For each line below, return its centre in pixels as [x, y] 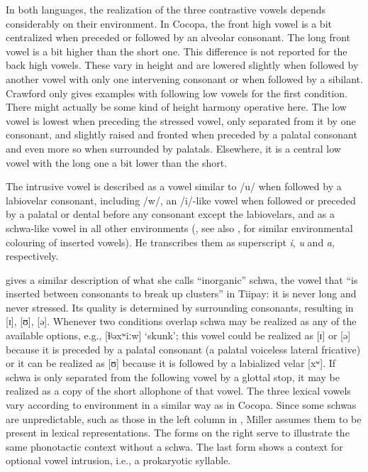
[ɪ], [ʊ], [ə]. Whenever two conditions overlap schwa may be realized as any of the [181, 321]
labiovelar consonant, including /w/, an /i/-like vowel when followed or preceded [181, 200]
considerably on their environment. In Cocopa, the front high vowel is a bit [169, 23]
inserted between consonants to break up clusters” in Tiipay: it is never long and [181, 293]
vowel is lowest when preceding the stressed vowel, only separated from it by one [181, 120]
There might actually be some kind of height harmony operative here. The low [176, 107]
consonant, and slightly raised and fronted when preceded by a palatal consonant [182, 135]
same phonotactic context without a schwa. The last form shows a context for [174, 446]
